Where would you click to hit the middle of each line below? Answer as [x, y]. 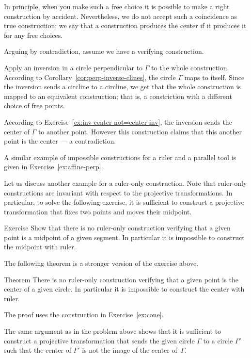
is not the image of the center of [130, 350]
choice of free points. [34, 106]
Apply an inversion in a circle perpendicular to [73, 67]
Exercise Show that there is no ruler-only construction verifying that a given [117, 228]
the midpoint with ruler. [40, 247]
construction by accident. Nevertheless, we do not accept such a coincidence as [121, 16]
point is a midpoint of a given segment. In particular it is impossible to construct [124, 237]
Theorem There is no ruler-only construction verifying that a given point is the [121, 279]
